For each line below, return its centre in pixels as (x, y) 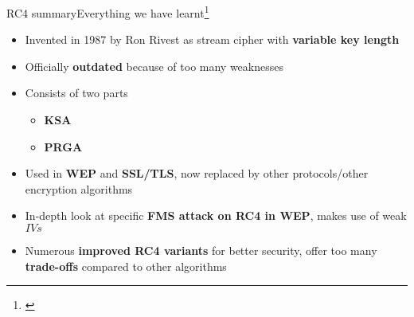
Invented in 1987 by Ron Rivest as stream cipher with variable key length (212, 39)
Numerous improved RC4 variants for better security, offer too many (201, 250)
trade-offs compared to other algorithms (126, 266)
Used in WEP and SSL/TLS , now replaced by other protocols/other (197, 173)
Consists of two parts (76, 93)
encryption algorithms (79, 188)
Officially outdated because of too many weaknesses (154, 66)
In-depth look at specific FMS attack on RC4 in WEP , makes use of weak (216, 215)
